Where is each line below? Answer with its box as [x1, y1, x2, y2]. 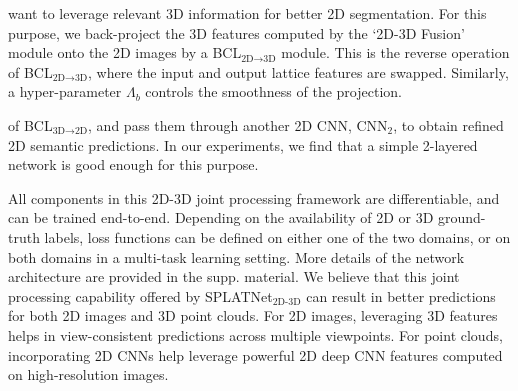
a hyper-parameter [8, 81, 122, 102]
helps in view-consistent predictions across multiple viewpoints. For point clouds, [8, 324, 503, 345]
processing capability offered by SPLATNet [8, 285, 273, 306]
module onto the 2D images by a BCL [8, 42, 242, 63]
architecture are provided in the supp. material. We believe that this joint [8, 266, 460, 287]
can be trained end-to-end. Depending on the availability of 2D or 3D [8, 207, 434, 228]
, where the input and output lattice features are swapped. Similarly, [88, 61, 509, 82]
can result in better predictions [306, 285, 496, 306]
